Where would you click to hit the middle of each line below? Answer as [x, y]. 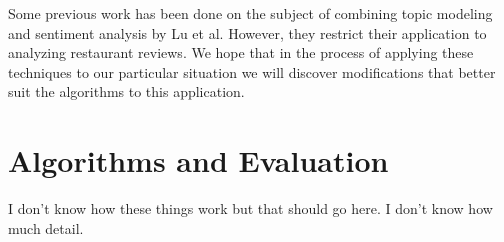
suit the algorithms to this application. [126, 91]
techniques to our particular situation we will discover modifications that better [252, 71]
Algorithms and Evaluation [198, 160]
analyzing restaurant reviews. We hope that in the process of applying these [241, 52]
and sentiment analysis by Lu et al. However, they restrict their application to [247, 32]
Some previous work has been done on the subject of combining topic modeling [250, 13]
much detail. [46, 227]
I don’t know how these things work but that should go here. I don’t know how [250, 208]
